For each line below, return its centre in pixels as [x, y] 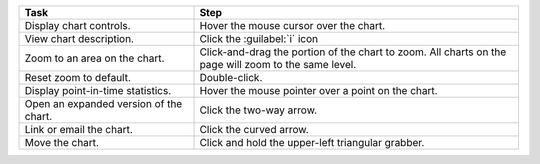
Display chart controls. [77, 25]
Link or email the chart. [79, 129]
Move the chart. [62, 142]
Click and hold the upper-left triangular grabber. [312, 142]
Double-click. [231, 77]
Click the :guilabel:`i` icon [259, 38]
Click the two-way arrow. [258, 110]
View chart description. [79, 38]
